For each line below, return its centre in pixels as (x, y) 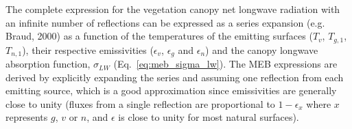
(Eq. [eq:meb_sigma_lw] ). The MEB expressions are (225, 64)
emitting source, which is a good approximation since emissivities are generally (171, 90)
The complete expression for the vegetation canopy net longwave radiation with (173, 9)
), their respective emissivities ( (88, 49)
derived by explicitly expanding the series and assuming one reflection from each (175, 77)
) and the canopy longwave (262, 49)
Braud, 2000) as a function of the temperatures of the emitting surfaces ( (159, 36)
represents (27, 117)
